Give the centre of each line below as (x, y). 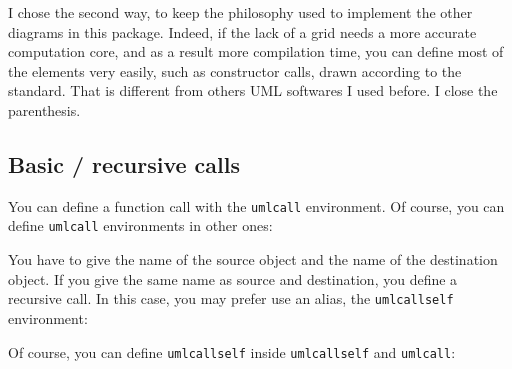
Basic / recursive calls (124, 163)
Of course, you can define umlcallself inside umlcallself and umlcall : (232, 351)
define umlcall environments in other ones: (140, 225)
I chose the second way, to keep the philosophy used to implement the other (240, 12)
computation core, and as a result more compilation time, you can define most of (256, 51)
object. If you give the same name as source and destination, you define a (233, 278)
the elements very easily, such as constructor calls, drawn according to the (235, 70)
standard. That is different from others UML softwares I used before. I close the (253, 90)
